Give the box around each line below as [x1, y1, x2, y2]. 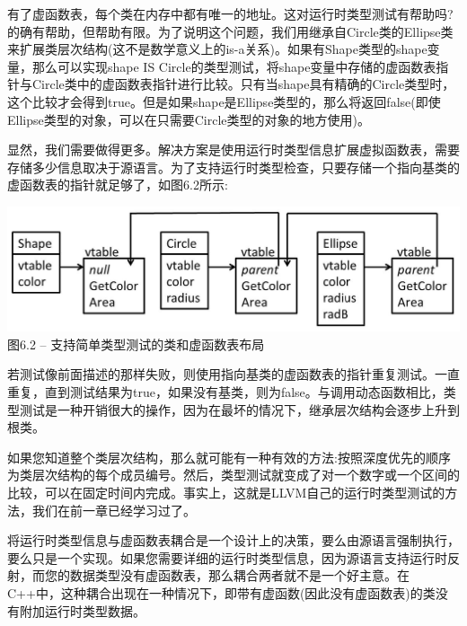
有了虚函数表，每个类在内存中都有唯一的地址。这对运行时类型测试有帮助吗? [7, 4, 454, 22]
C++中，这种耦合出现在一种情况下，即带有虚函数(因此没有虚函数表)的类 [7, 583, 436, 602]
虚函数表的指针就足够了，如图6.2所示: [7, 175, 228, 194]
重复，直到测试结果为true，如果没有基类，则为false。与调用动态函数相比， [7, 383, 444, 401]
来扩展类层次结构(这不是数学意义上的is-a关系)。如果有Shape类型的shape [7, 40, 427, 58]
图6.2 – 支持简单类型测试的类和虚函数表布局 [7, 334, 265, 353]
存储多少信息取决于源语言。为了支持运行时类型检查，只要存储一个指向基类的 [7, 157, 460, 176]
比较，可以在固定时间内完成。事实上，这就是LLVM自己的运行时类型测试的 [7, 482, 445, 501]
